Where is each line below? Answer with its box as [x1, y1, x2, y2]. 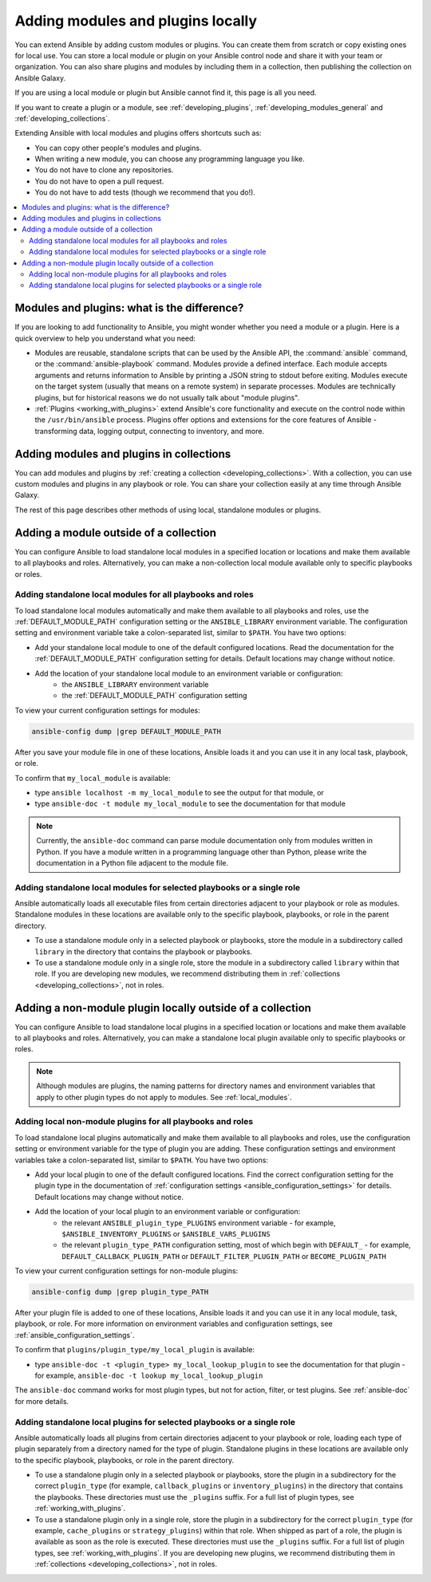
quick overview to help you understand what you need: [14, 333, 196, 343]
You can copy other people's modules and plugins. [34, 143, 202, 152]
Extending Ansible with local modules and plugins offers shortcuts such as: [14, 128, 263, 138]
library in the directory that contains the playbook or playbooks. [34, 946, 253, 957]
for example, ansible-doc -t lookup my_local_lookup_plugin [34, 1371, 263, 1380]
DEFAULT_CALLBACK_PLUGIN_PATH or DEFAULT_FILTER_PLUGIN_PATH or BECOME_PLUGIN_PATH [61, 1251, 386, 1260]
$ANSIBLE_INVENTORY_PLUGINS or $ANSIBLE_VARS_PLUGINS [61, 1229, 271, 1238]
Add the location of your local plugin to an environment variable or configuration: [34, 1207, 301, 1217]
